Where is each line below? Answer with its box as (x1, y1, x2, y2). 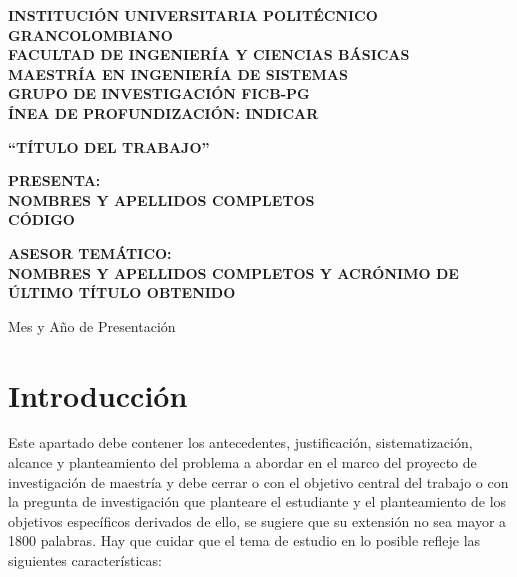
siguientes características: (8, 550, 162, 570)
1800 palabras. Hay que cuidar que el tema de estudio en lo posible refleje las (8, 530, 481, 551)
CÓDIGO (8, 209, 75, 230)
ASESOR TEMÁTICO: (8, 242, 172, 263)
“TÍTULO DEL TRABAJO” (8, 136, 210, 157)
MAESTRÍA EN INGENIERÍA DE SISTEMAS (8, 63, 348, 84)
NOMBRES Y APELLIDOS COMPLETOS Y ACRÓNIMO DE (8, 262, 459, 283)
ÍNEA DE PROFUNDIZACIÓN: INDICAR (8, 102, 319, 123)
